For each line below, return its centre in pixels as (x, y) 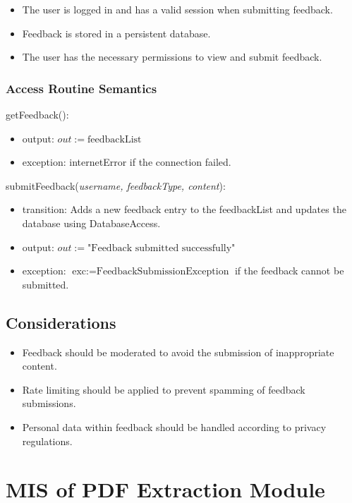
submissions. (49, 403)
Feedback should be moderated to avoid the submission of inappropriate (178, 352)
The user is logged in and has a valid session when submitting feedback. (177, 9)
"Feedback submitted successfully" (162, 248)
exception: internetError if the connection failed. (127, 162)
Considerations (61, 322)
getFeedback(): (37, 114)
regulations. (47, 441)
